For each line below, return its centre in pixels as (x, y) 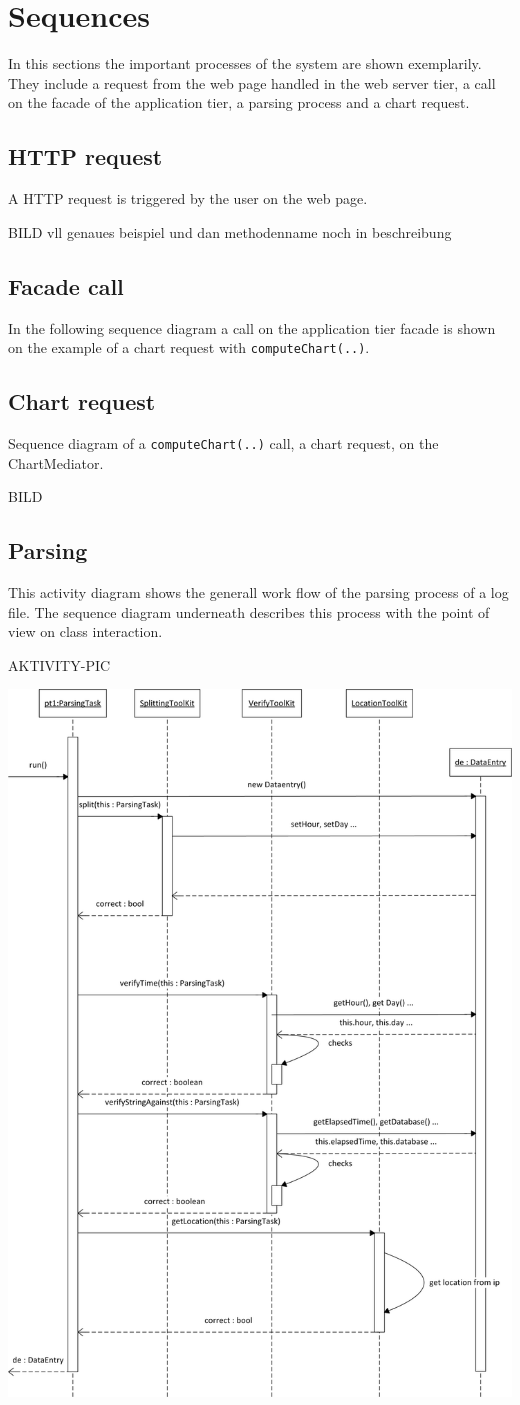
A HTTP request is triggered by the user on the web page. (188, 198)
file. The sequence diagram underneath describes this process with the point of (249, 611)
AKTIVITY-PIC (59, 664)
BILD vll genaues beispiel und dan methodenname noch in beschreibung (230, 231)
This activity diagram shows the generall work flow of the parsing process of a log (258, 592)
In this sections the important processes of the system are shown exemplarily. (245, 63)
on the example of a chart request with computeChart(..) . (189, 347)
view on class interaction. (85, 631)
